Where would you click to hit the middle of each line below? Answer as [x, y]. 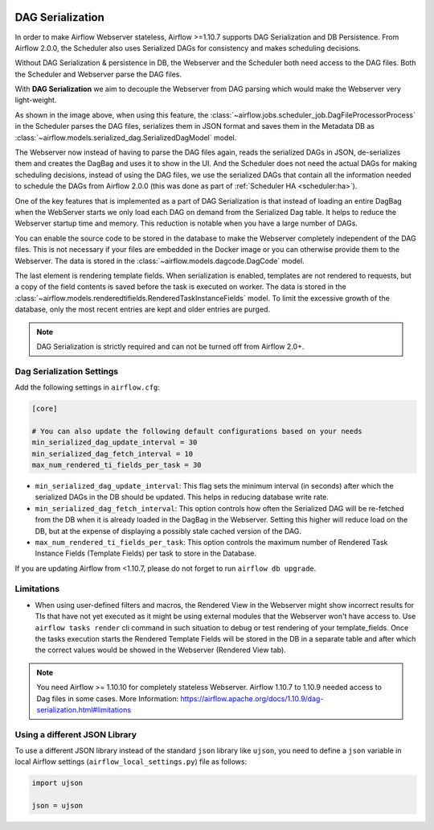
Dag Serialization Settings [67, 371]
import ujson [57, 783]
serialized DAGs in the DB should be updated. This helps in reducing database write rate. [182, 497]
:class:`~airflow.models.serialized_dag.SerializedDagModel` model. [126, 138]
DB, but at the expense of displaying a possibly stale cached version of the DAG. [168, 531]
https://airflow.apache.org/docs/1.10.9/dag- [252, 698]
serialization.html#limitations [84, 709]
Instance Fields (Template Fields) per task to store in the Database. [146, 553]
